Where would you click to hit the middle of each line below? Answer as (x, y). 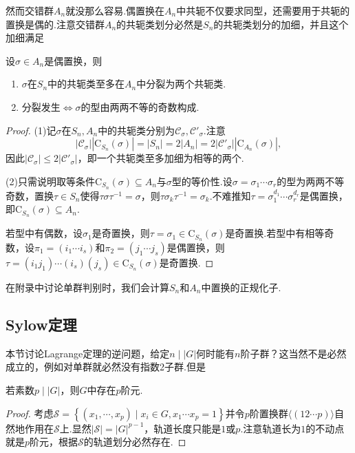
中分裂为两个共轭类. (181, 84)
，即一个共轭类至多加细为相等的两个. (161, 158)
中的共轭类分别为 (137, 130)
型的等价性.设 (202, 181)
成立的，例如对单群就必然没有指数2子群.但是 (106, 367)
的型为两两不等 (311, 181)
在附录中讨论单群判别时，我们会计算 (87, 287)
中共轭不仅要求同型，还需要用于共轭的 (263, 10)
